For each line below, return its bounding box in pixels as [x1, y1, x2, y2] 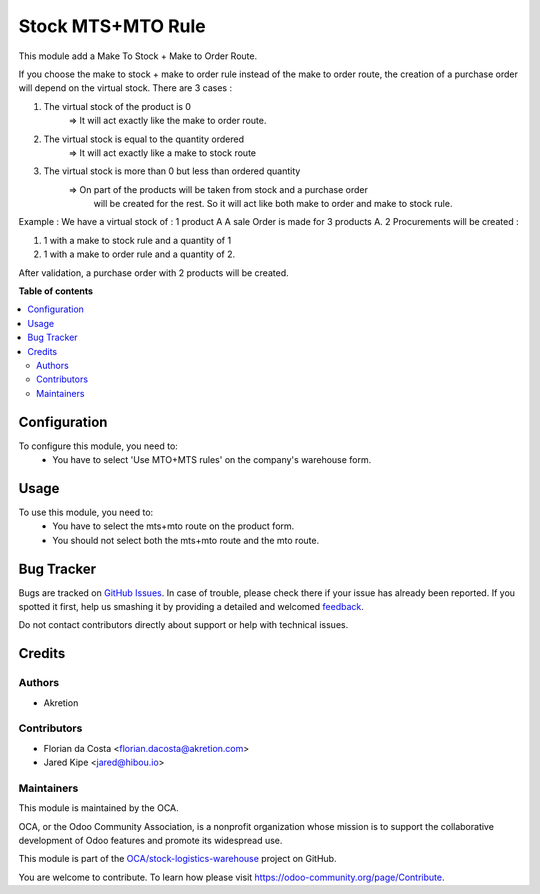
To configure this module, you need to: [18, 440, 179, 452]
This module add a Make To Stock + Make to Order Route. [18, 50, 258, 62]
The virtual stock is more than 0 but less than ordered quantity [43, 165, 301, 177]
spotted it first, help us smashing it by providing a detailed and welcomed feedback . [18, 601, 365, 613]
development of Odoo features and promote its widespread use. [18, 835, 283, 847]
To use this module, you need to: [18, 506, 154, 518]
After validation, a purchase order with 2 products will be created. [18, 266, 289, 279]
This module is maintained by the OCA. [18, 802, 179, 814]
